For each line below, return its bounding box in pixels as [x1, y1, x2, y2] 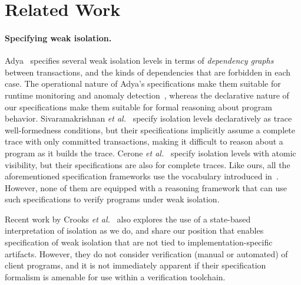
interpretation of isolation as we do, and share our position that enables [5, 224, 264, 237]
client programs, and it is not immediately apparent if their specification [5, 259, 266, 271]
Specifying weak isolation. [5, 31, 112, 44]
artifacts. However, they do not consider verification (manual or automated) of [5, 247, 288, 260]
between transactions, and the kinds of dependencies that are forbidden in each [5, 65, 290, 78]
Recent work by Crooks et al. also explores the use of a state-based [5, 212, 251, 225]
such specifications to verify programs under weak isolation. [5, 193, 220, 205]
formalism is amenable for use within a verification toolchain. [5, 270, 226, 283]
